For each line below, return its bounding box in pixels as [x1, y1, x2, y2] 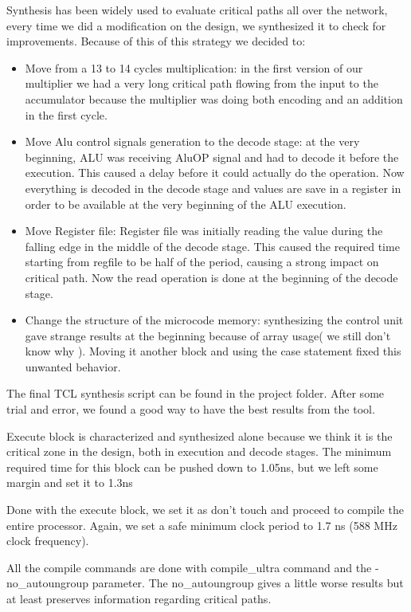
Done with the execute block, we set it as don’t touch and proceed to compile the [6, 501, 404, 518]
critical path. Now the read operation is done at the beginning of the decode [25, 269, 398, 285]
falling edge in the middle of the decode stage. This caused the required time [25, 237, 400, 254]
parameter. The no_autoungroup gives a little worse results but [92, 575, 404, 591]
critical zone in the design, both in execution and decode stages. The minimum [6, 443, 392, 460]
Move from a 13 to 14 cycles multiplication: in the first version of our [25, 59, 363, 76]
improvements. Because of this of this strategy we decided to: [6, 33, 306, 49]
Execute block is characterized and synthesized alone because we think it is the [6, 427, 393, 444]
